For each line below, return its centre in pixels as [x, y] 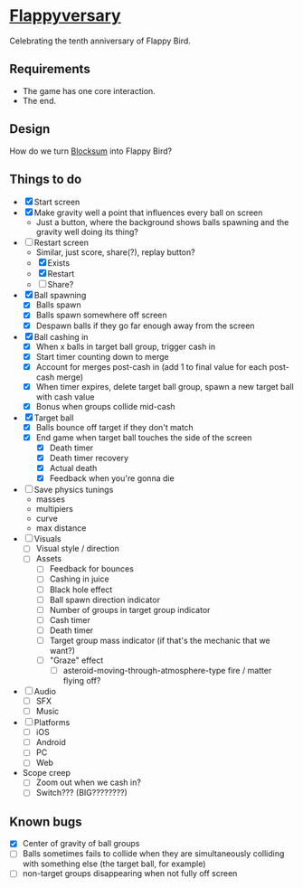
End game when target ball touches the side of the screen [144, 437]
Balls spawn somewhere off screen [101, 315]
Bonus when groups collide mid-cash [105, 406]
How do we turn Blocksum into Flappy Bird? [91, 151]
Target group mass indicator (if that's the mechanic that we [160, 640]
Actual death [73, 468]
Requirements [50, 69]
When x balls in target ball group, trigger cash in [126, 346]
